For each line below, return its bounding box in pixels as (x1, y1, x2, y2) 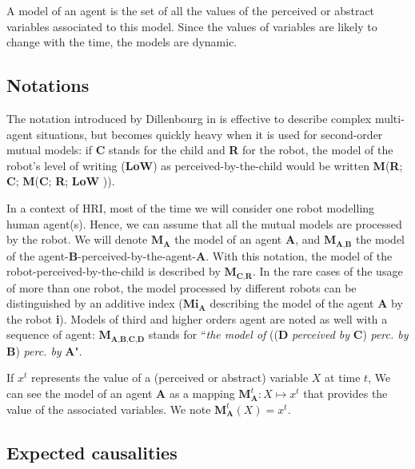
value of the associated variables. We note (6, 400, 211, 417)
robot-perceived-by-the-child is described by (6, 263, 221, 280)
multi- (374, 109, 405, 126)
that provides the (303, 385, 388, 402)
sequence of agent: (6, 326, 95, 343)
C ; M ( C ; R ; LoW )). (6, 173, 115, 189)
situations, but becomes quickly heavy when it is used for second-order (36, 125, 383, 142)
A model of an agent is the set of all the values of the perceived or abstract (6, 2, 375, 18)
